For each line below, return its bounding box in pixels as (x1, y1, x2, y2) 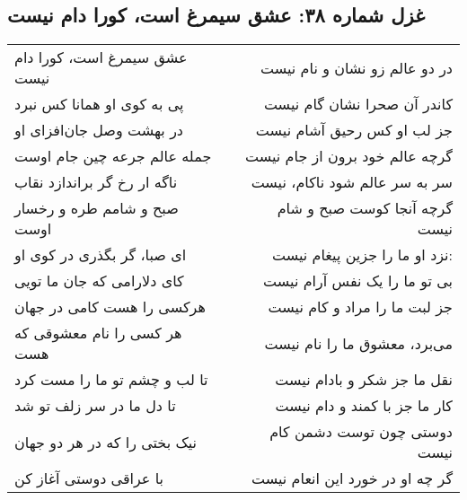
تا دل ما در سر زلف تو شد (14, 395, 176, 417)
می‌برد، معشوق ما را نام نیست (264, 332, 453, 354)
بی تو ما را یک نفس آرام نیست (263, 270, 453, 292)
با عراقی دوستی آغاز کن (14, 468, 164, 489)
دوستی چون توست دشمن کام (269, 421, 453, 443)
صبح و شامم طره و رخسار (14, 197, 179, 219)
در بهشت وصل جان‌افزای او (14, 119, 183, 141)
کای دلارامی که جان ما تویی (14, 270, 184, 292)
